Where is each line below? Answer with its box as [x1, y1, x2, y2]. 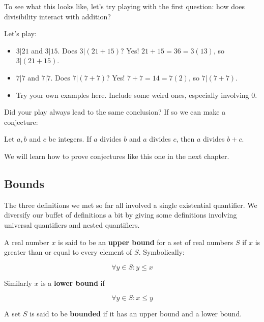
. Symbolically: [138, 247, 185, 257]
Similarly [4, 277, 32, 288]
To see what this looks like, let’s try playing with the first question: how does [4, 1, 245, 11]
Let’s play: [4, 28, 37, 39]
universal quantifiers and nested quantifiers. [4, 219, 140, 230]
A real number [4, 236, 49, 247]
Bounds [4, 175, 45, 191]
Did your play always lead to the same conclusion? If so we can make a [4, 106, 226, 117]
